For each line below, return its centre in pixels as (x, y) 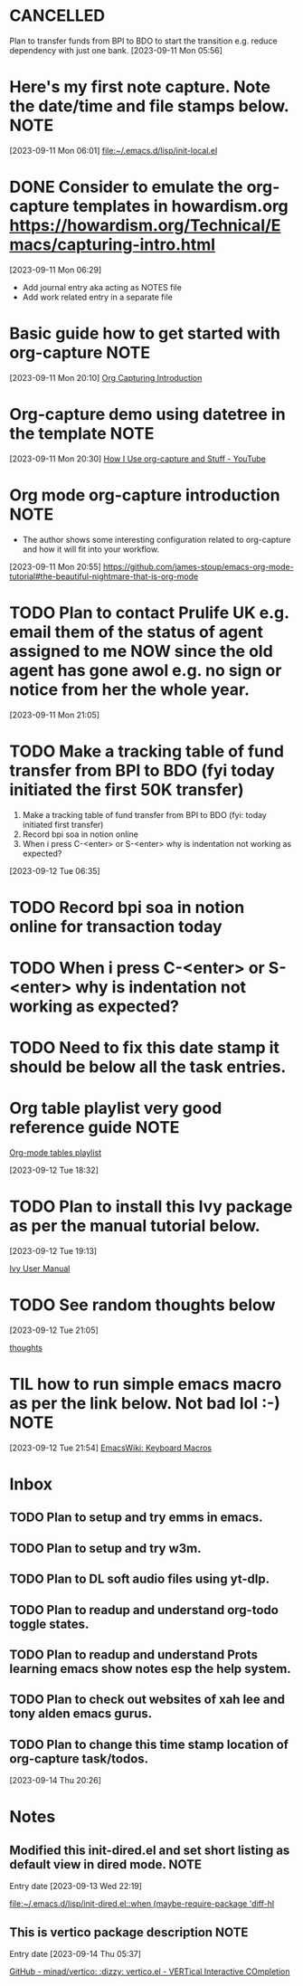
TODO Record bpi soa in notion (127, 907)
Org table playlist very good (116, 1108)
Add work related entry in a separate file (98, 297)
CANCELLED (57, 16)
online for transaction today (116, 926)
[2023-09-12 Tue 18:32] (54, 1170)
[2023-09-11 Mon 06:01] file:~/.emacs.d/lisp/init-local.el (114, 150)
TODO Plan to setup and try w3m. (105, 1548)
